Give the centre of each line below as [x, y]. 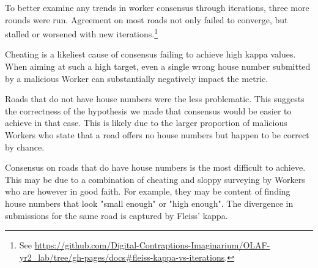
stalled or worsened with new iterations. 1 [82, 33]
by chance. [25, 147]
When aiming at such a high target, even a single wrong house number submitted [158, 66]
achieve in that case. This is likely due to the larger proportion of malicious [146, 123]
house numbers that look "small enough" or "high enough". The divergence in [149, 203]
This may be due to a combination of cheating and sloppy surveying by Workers [155, 179]
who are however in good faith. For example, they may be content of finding [148, 191]
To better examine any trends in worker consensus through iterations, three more [157, 7]
